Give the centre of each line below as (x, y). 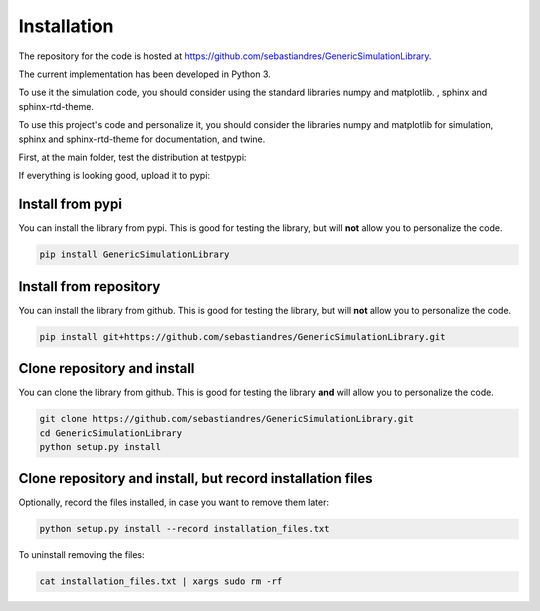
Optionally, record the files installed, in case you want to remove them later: (174, 502)
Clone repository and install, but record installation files (195, 478)
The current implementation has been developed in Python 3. (144, 74)
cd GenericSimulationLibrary (111, 433)
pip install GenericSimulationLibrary (134, 254)
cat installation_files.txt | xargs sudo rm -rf (161, 581)
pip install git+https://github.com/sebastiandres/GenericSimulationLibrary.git (242, 336)
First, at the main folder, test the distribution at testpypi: (132, 157)
